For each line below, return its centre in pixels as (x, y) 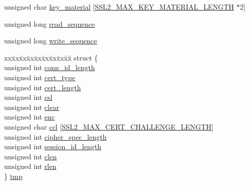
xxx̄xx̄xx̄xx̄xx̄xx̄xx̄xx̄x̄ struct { (51, 57)
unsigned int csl (28, 97)
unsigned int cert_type (40, 77)
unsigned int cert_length (43, 87)
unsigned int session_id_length (53, 146)
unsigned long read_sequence (50, 23)
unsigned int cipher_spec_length (55, 136)
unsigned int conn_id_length (50, 67)
